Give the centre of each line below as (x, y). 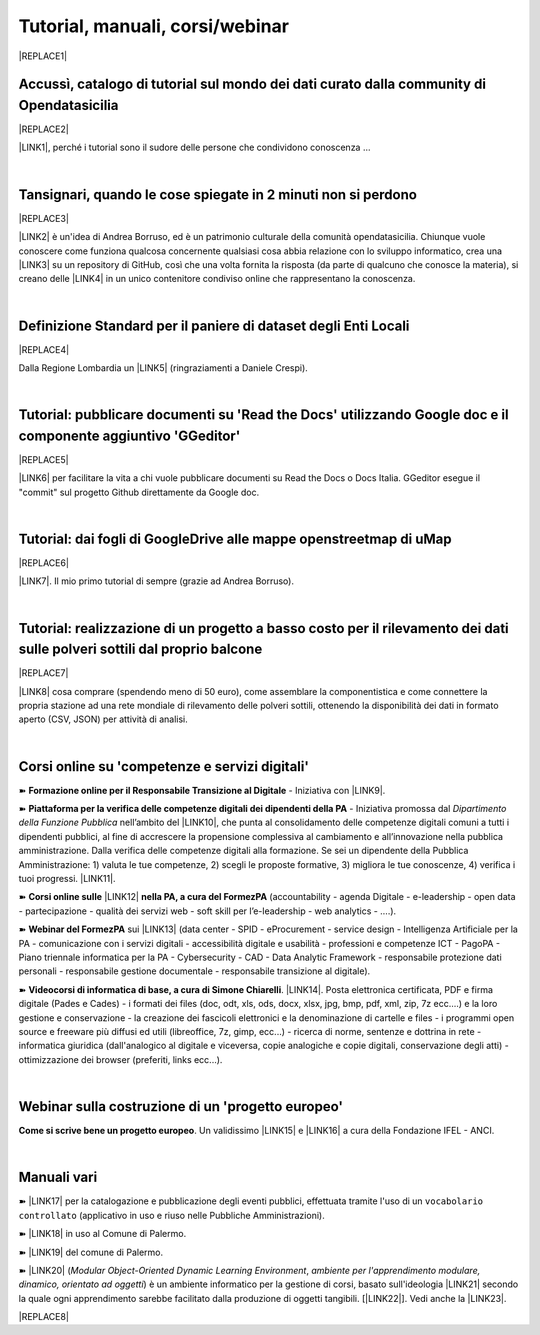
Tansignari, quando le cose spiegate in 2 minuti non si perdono (217, 194)
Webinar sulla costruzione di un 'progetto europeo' (181, 1106)
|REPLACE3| (44, 218)
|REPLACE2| (43, 129)
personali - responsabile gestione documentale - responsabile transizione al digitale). (194, 971)
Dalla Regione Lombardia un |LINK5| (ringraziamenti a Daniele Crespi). (163, 367)
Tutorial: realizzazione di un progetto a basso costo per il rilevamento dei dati (263, 628)
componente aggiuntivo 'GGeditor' (129, 435)
